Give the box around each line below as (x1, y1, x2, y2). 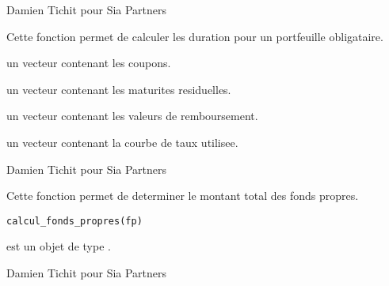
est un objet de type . (6, 238, 111, 254)
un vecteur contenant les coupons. (6, 55, 171, 71)
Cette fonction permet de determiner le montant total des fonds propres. (6, 187, 359, 204)
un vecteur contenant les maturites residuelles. (6, 81, 231, 97)
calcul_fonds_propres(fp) (6, 215, 143, 227)
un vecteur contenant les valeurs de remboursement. (6, 107, 258, 124)
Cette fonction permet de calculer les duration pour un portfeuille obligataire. (6, 28, 383, 44)
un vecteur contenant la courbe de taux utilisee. (6, 134, 238, 150)
